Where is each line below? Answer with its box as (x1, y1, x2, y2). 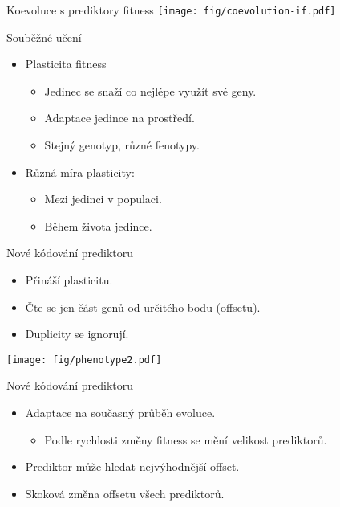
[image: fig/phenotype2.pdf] (6, 354, 162, 366)
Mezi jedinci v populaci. (44, 190, 162, 207)
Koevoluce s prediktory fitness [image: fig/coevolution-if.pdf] (6, 2, 336, 18)
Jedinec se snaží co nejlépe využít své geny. (44, 82, 257, 99)
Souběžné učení (6, 28, 82, 45)
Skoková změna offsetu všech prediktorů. (25, 485, 225, 501)
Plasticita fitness (25, 55, 107, 72)
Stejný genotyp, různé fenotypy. (44, 137, 200, 153)
